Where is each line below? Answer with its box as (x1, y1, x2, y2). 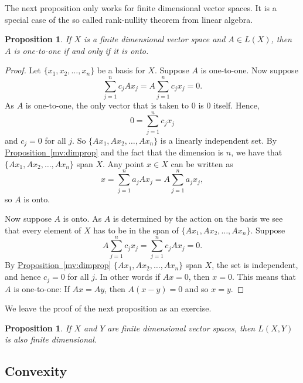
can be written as (171, 157, 233, 170)
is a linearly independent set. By (160, 134, 277, 146)
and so (185, 282, 209, 294)
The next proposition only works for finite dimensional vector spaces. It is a (5, 2, 277, 13)
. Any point (103, 157, 144, 170)
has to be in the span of (93, 223, 179, 236)
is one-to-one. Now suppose (200, 64, 298, 76)
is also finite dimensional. (5, 333, 97, 345)
